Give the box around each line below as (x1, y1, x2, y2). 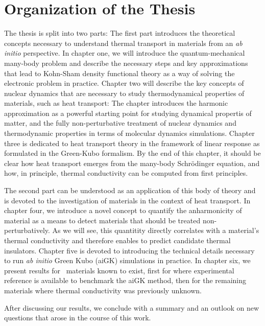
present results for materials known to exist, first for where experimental (4, 265, 234, 275)
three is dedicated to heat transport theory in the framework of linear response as (4, 137, 260, 148)
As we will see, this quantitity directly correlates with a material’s (52, 225, 259, 236)
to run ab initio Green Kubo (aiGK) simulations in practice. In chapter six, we (4, 255, 251, 266)
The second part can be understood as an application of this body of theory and (4, 185, 256, 196)
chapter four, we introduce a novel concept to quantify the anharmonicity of (4, 205, 242, 216)
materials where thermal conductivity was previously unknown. (4, 285, 202, 295)
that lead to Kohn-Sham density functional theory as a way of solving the (4, 67, 235, 78)
